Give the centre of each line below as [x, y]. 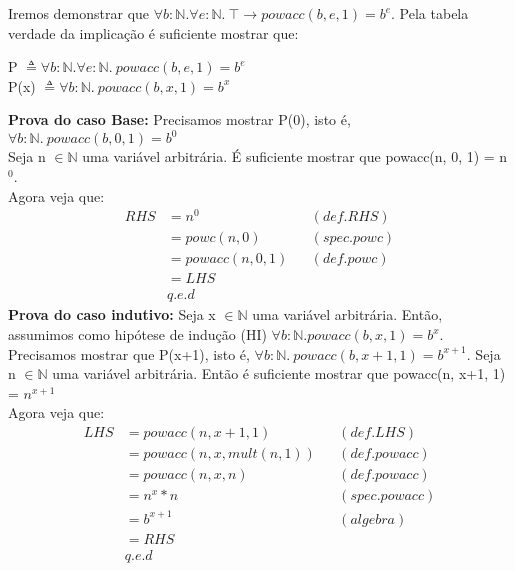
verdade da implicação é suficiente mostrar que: [153, 32]
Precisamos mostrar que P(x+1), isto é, [129, 353]
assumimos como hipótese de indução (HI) [137, 334]
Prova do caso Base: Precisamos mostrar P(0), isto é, [179, 119]
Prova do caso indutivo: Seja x [112, 314]
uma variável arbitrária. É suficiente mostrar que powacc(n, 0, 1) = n [295, 156]
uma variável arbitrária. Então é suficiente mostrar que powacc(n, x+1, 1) [279, 373]
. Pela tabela [430, 13]
